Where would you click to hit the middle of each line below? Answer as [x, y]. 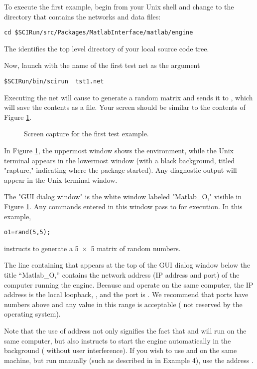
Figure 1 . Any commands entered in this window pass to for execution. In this [123, 206]
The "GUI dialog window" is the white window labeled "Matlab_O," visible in [123, 196]
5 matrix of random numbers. [136, 248]
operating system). [32, 314]
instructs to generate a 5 [41, 248]
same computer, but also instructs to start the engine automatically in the [118, 340]
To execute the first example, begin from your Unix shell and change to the [119, 6]
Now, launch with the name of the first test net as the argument [102, 65]
